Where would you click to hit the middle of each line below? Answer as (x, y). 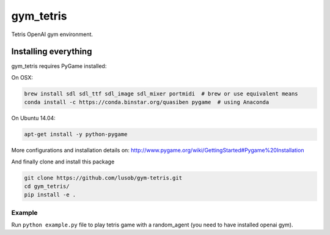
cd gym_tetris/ (47, 186)
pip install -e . (50, 195)
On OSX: (22, 77)
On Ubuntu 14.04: (34, 118)
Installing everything (52, 52)
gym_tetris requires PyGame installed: (59, 66)
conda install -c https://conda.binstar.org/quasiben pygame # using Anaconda (147, 102)
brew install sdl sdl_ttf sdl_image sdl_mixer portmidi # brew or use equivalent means (161, 94)
